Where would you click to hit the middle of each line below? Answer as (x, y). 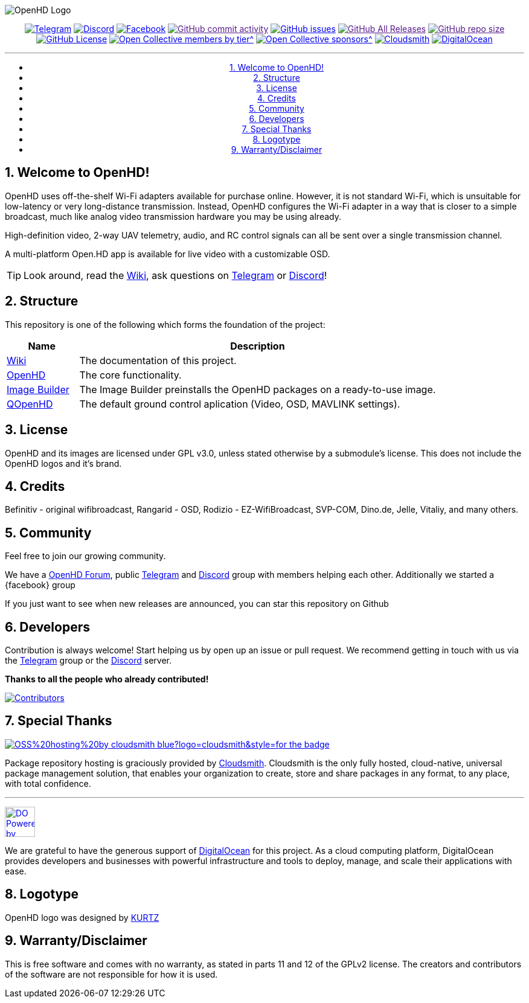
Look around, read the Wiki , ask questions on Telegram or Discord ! (175, 275)
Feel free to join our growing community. (85, 556)
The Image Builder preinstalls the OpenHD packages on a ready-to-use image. (258, 389)
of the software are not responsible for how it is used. (111, 974)
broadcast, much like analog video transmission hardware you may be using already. (173, 216)
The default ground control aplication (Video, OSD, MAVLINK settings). (240, 404)
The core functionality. (130, 375)
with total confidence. (48, 783)
